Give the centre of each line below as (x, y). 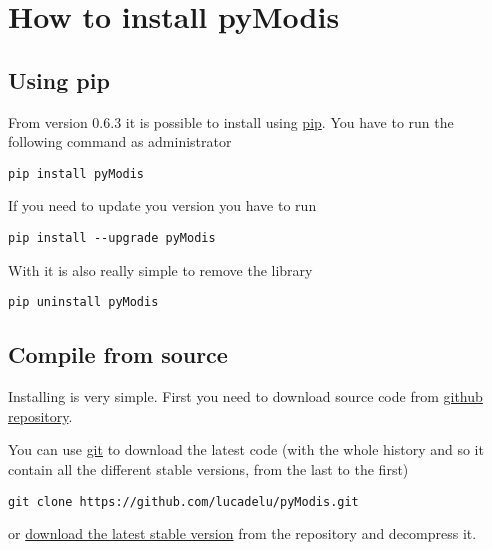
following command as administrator (120, 141)
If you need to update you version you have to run (162, 205)
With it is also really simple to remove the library (160, 269)
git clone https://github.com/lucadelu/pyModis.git (183, 501)
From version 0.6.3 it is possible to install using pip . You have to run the (231, 121)
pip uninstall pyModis (83, 302)
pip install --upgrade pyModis (112, 238)
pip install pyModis (76, 173)
